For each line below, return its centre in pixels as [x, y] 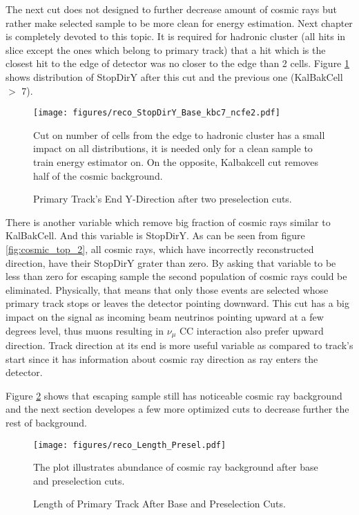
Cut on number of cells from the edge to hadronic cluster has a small [179, 134]
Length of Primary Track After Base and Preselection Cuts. [159, 504]
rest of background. [47, 422]
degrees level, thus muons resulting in [85, 330]
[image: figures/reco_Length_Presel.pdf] [130, 445]
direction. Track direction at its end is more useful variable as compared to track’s [179, 345]
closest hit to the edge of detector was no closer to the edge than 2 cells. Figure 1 [177, 63]
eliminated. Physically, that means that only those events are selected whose [167, 289]
